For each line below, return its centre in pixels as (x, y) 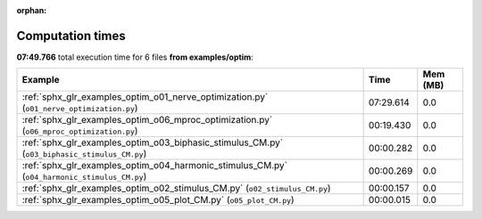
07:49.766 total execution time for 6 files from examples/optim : (135, 57)
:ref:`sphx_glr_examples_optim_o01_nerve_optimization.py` (145, 97)
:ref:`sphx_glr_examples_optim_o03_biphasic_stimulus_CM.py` (153, 142)
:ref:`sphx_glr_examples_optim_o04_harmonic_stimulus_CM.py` (154, 166)
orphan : (32, 10)
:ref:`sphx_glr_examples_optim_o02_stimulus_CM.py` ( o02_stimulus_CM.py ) (176, 189)
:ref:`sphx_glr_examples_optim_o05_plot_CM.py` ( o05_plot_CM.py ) (158, 200)
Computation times (71, 36)
